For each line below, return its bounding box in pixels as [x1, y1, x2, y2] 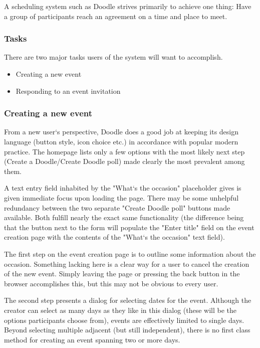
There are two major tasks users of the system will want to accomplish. [4, 52, 223, 62]
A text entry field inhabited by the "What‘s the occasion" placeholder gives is [4, 183, 241, 193]
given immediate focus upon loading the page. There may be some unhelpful [4, 192, 239, 203]
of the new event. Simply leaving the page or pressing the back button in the [4, 268, 240, 279]
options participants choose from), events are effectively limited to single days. [4, 314, 244, 325]
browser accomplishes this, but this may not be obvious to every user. [4, 278, 218, 288]
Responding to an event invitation [16, 85, 121, 96]
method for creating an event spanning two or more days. [4, 334, 180, 344]
